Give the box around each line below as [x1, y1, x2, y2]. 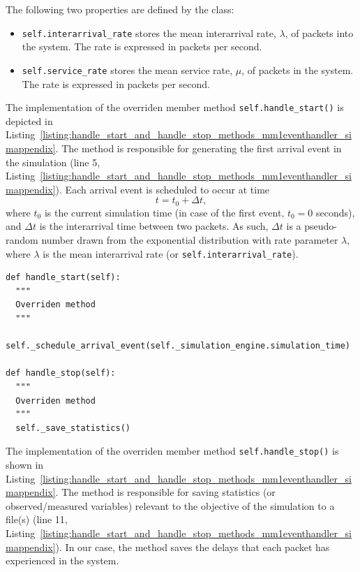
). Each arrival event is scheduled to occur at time [55, 182, 270, 196]
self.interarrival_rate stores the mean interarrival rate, [22, 25, 276, 40]
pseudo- [304, 219, 337, 233]
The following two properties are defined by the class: [6, 2, 234, 16]
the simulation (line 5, [6, 154, 100, 169]
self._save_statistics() [15, 423, 130, 433]
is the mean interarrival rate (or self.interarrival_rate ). [43, 246, 299, 261]
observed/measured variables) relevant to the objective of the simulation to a [6, 498, 335, 513]
